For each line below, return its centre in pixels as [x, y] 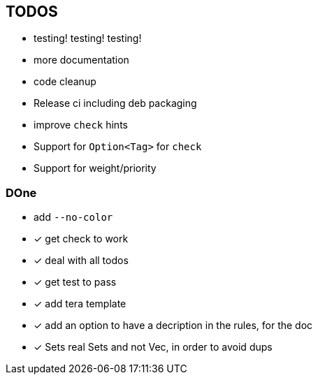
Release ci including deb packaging [115, 103]
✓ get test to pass [75, 282]
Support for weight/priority [95, 168]
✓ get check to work [81, 239]
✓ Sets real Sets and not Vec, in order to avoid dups [153, 347]
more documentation [81, 60]
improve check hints [81, 125]
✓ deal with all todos [81, 261]
